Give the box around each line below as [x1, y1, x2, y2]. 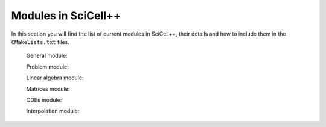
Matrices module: [26, 85, 70, 93]
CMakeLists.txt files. [11, 38, 69, 45]
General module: [26, 52, 68, 60]
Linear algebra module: [26, 74, 84, 81]
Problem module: [26, 63, 69, 70]
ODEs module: [26, 96, 62, 104]
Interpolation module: [26, 107, 80, 114]
